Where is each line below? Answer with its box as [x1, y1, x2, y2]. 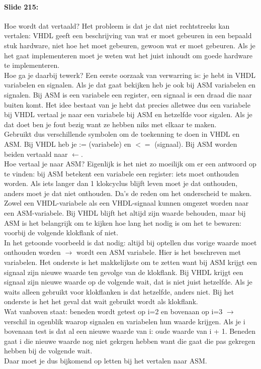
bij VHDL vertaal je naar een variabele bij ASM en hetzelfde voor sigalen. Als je [4, 109, 252, 120]
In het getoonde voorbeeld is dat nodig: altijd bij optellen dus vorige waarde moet [4, 237, 257, 247]
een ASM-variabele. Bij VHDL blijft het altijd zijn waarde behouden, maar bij [4, 208, 246, 218]
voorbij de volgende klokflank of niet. [4, 227, 119, 238]
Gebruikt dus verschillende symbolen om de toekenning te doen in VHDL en [4, 129, 240, 139]
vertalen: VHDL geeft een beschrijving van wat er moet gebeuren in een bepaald [4, 30, 252, 41]
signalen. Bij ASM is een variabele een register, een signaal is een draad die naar [4, 89, 252, 100]
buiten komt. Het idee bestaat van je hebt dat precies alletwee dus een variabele [4, 99, 250, 110]
